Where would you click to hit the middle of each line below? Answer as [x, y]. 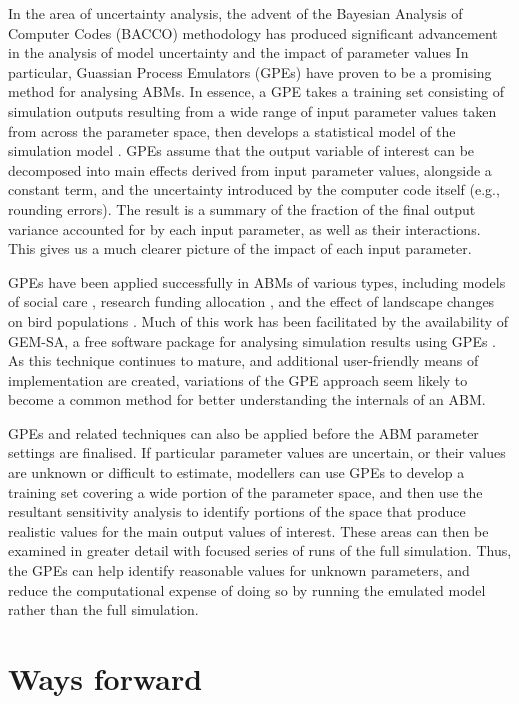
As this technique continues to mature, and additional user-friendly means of [243, 360]
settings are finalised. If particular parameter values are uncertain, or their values [257, 452]
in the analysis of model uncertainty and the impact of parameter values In [238, 52]
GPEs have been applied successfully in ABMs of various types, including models [257, 281]
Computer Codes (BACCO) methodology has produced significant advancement [253, 32]
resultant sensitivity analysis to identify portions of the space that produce [237, 511]
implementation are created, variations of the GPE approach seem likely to [238, 379]
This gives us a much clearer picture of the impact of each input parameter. [240, 248]
